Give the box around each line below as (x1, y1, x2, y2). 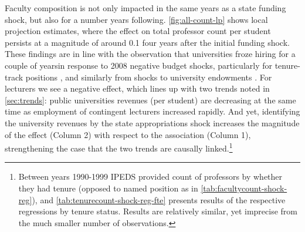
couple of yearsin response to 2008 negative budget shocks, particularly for (5, 59, 272, 71)
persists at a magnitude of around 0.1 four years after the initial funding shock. (5, 36, 290, 48)
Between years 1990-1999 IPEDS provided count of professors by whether (18, 170, 283, 183)
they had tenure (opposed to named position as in (18, 181, 198, 194)
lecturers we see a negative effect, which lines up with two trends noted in (5, 82, 270, 95)
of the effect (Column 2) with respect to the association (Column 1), (5, 128, 251, 140)
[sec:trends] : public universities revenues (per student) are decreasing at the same (5, 93, 296, 106)
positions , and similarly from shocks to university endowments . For (25, 70, 272, 83)
